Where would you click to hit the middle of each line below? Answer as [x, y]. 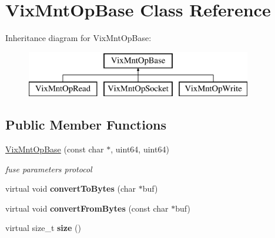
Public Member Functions [86, 125]
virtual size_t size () [43, 228]
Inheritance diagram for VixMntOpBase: [78, 38]
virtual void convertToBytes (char [71, 188]
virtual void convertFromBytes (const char [87, 208]
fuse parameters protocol [49, 169]
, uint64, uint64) [140, 149]
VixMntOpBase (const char [55, 149]
